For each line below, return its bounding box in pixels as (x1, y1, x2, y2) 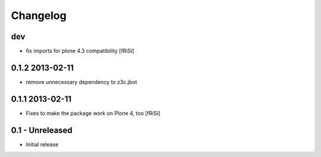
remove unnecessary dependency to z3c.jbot (26, 78, 137, 86)
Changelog (11, 9, 67, 22)
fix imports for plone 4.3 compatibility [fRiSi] (26, 48, 134, 55)
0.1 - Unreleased (11, 125, 73, 135)
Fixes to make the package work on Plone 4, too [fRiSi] (26, 109, 160, 117)
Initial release (26, 140, 59, 148)
